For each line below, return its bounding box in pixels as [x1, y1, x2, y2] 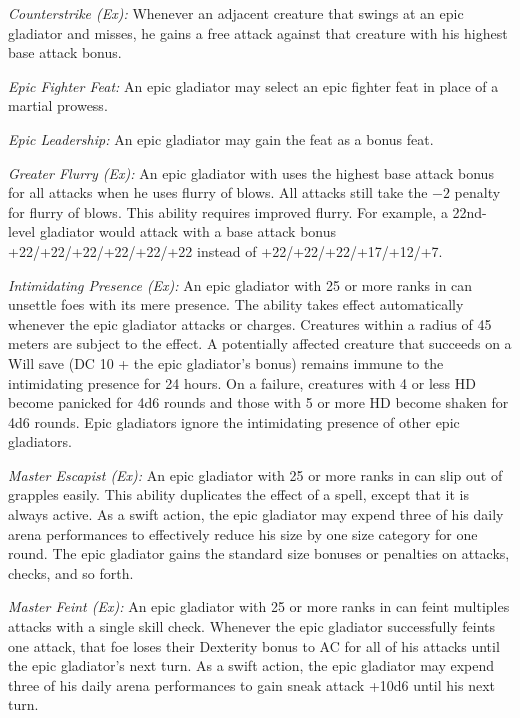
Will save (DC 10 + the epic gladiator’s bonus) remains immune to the [8, 352, 444, 373]
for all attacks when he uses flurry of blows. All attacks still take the [8, 182, 428, 203]
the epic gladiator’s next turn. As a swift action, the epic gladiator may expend [8, 655, 495, 676]
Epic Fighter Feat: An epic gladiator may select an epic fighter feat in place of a [8, 75, 499, 96]
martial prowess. [8, 95, 108, 116]
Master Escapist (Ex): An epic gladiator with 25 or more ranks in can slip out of [8, 464, 503, 485]
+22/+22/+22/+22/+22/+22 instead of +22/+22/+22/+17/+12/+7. [8, 240, 443, 261]
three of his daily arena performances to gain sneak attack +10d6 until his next [8, 674, 495, 695]
